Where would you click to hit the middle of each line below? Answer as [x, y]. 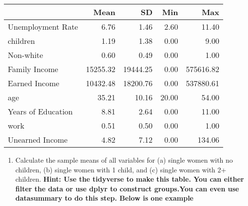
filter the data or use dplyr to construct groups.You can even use [127, 188]
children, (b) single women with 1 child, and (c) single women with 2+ [121, 169]
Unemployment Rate [43, 27]
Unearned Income [38, 140]
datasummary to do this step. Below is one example [104, 198]
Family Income [33, 69]
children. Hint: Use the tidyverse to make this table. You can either [130, 179]
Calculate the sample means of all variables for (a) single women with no [124, 160]
